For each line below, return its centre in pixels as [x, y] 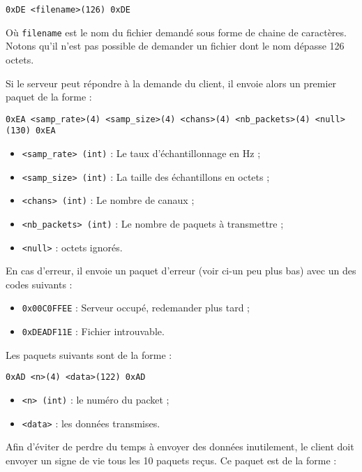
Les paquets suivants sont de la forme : [89, 354]
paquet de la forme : [49, 97]
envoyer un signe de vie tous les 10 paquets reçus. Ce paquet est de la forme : [171, 460]
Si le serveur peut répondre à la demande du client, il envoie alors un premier [171, 83]
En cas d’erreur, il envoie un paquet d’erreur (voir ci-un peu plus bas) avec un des [181, 271]
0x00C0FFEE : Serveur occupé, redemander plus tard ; [136, 308]
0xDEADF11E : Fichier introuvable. [93, 331]
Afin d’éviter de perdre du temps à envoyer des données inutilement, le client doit [180, 447]
